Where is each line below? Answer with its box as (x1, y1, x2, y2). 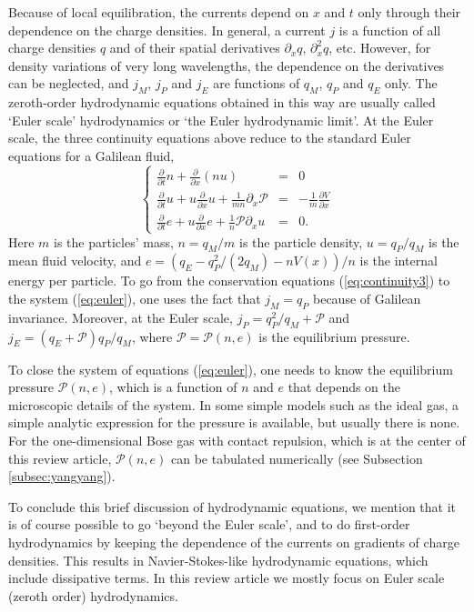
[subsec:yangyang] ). (8, 467, 116, 486)
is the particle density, (239, 232, 363, 251)
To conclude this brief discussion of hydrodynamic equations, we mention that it (8, 497, 457, 516)
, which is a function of (109, 377, 237, 396)
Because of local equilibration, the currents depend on (8, 3, 309, 21)
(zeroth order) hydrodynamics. (8, 586, 178, 605)
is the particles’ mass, (54, 232, 174, 251)
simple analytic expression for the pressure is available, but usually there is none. (8, 413, 460, 432)
